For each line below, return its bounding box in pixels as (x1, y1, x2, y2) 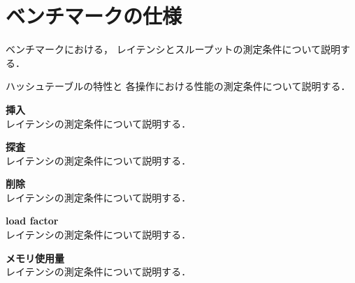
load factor (6, 213, 59, 228)
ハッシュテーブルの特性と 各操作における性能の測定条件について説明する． (6, 79, 351, 93)
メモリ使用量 (6, 250, 64, 265)
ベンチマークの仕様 (6, 1, 182, 30)
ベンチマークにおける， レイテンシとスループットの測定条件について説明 (6, 42, 341, 56)
